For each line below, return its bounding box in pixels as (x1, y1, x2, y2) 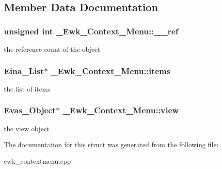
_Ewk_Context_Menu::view (63, 104, 179, 116)
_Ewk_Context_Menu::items (51, 64, 171, 77)
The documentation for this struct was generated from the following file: (4, 139, 219, 150)
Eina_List (4, 64, 44, 77)
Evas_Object (4, 104, 56, 116)
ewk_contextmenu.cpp (4, 155, 71, 166)
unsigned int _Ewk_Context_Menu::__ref (4, 25, 178, 37)
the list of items (4, 83, 51, 93)
